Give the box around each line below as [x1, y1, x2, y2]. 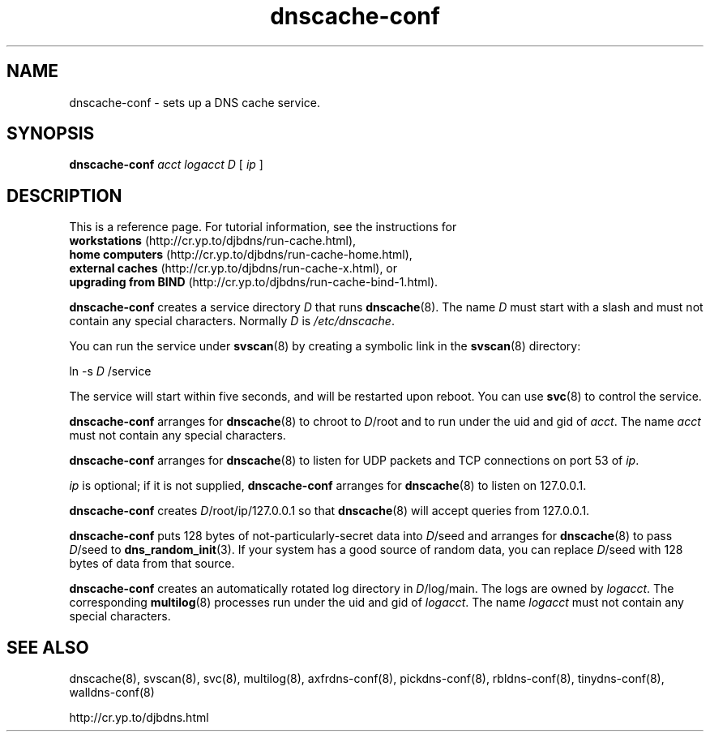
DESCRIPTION [6, 185, 122, 206]
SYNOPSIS [6, 123, 95, 144]
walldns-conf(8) [69, 685, 155, 700]
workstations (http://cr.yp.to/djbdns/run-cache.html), [69, 234, 357, 248]
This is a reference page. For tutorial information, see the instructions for [69, 220, 457, 234]
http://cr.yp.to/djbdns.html [69, 710, 209, 725]
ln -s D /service [69, 364, 152, 379]
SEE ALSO [6, 637, 89, 658]
